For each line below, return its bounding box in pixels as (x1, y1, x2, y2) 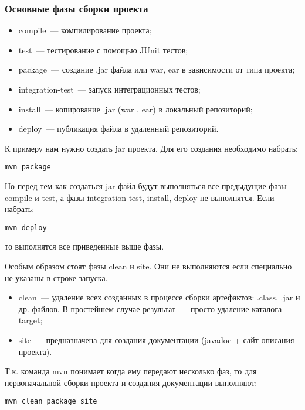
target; (18, 314, 43, 326)
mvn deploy (5, 223, 47, 232)
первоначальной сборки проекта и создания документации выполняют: (5, 376, 257, 388)
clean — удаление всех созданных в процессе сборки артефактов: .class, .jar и (18, 291, 300, 303)
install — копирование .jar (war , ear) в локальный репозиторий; (18, 102, 253, 115)
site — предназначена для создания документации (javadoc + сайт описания (18, 334, 294, 346)
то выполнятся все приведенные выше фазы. (5, 240, 164, 252)
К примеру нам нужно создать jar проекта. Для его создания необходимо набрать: (5, 142, 298, 154)
